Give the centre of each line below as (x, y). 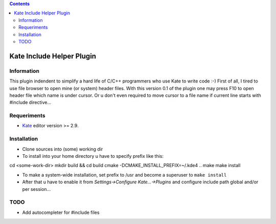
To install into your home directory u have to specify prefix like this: (93, 156)
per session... (37, 189)
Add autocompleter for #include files (61, 212)
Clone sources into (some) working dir (63, 149)
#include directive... (30, 102)
